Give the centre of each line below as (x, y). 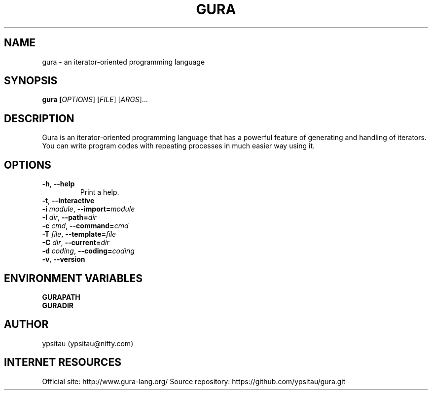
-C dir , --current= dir (76, 243)
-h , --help (58, 184)
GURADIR (58, 305)
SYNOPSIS (31, 81)
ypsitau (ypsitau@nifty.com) (88, 343)
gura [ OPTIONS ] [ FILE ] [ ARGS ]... (95, 100)
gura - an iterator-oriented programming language (124, 62)
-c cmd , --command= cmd (85, 226)
